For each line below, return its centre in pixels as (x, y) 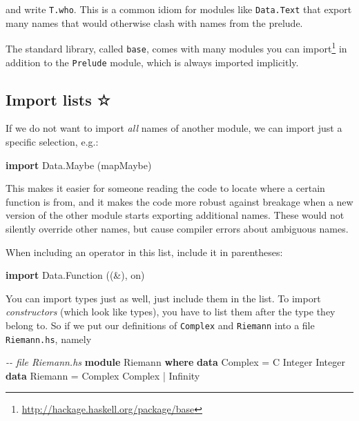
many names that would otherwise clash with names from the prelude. (154, 22)
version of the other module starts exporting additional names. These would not (175, 215)
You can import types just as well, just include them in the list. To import (163, 298)
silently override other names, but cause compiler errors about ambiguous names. (177, 228)
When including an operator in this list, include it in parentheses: (144, 252)
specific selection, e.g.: (52, 142)
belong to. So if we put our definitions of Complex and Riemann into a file (160, 325)
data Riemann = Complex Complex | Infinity (103, 375)
